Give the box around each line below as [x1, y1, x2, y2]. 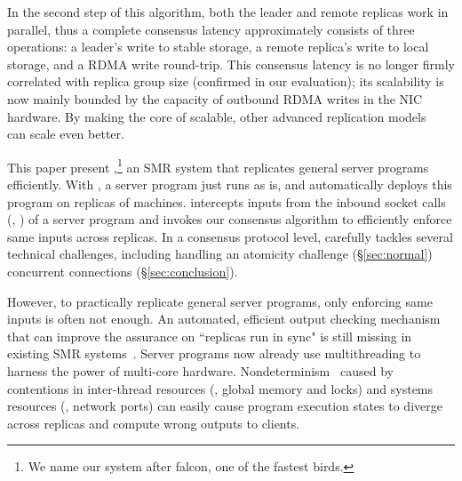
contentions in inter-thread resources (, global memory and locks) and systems [7, 379, 434, 397]
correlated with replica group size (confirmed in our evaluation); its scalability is [7, 72, 444, 91]
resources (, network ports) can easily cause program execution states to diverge [7, 397, 442, 415]
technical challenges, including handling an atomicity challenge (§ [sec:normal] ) [7, 245, 433, 263]
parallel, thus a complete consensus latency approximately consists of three [7, 20, 415, 38]
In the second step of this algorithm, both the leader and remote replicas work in [7, 3, 449, 20]
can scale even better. [7, 124, 124, 143]
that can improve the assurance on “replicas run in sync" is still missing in [7, 326, 412, 345]
